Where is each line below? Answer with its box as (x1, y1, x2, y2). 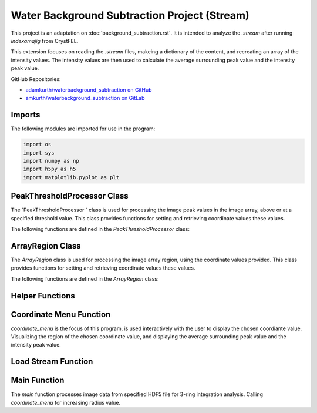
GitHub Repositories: (11, 75, 61, 82)
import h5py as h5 (23, 166, 76, 173)
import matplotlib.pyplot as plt (23, 174, 120, 180)
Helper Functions (11, 291, 76, 301)
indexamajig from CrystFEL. (11, 37, 79, 44)
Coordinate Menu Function (11, 309, 111, 320)
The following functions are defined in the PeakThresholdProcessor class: (11, 226, 190, 233)
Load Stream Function (11, 357, 93, 367)
